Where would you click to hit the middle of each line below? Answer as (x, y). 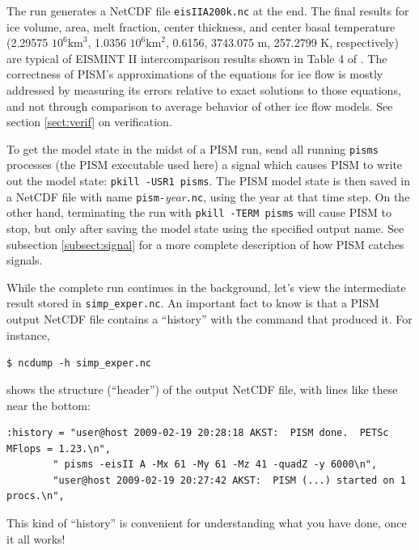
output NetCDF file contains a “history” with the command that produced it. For (209, 319)
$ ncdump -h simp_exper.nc (79, 364)
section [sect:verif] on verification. (89, 122)
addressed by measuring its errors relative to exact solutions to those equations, (204, 90)
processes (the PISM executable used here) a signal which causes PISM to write (205, 165)
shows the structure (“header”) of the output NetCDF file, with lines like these (202, 389)
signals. (25, 260)
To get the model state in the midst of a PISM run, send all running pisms (193, 148)
